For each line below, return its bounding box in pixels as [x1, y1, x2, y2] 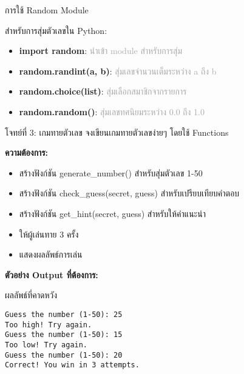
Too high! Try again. [5, 320, 92, 329]
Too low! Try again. [5, 340, 88, 349]
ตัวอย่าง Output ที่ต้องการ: [5, 268, 98, 281]
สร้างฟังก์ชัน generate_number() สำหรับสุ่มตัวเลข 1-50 [19, 166, 203, 179]
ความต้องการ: [5, 146, 49, 159]
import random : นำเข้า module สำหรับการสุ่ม [19, 44, 183, 57]
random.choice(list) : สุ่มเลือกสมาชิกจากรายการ [19, 85, 187, 98]
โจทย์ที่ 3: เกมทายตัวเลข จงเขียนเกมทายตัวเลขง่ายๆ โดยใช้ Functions [5, 125, 229, 138]
